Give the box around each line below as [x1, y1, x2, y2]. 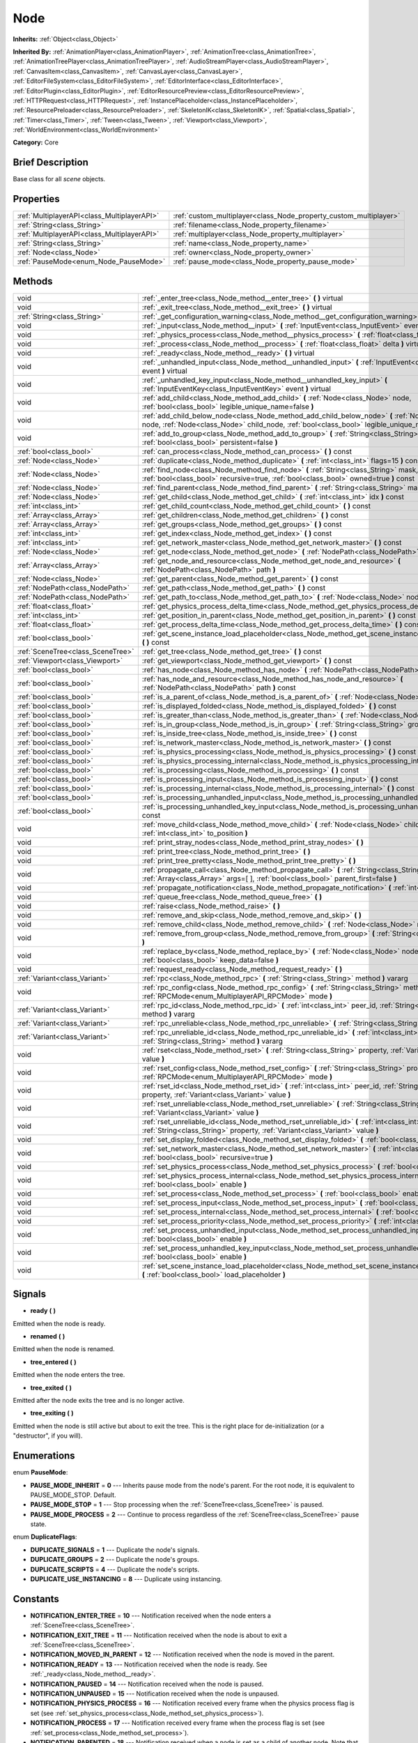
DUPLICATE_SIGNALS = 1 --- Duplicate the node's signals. [30, 1545, 200, 1554]
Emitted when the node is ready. [13, 1319, 106, 1327]
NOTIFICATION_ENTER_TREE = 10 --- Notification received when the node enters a [30, 1611, 272, 1620]
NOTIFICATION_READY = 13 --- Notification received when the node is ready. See [30, 1660, 268, 1668]
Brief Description [13, 157, 88, 169]
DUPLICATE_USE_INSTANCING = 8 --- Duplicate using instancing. [30, 1575, 222, 1583]
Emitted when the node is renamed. [13, 1345, 115, 1353]
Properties [13, 193, 60, 205]
